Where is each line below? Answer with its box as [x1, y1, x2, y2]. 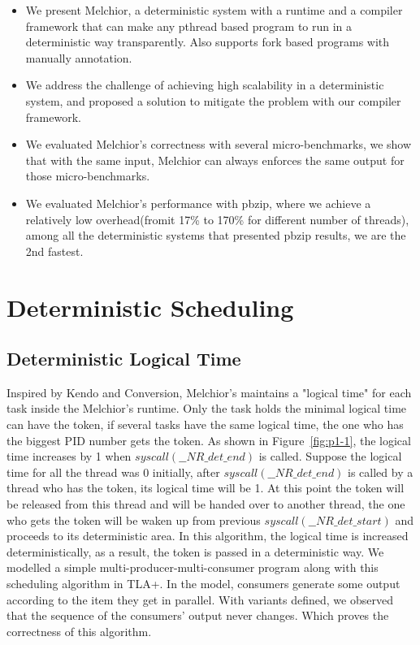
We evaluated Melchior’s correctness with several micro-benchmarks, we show [25, 136, 412, 153]
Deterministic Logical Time [6, 346, 241, 371]
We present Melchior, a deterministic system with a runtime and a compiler [25, 2, 403, 18]
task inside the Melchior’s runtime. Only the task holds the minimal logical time [6, 400, 407, 417]
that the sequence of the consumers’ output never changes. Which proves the [6, 607, 389, 624]
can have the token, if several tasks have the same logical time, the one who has [6, 416, 404, 433]
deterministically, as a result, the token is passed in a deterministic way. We [6, 543, 384, 560]
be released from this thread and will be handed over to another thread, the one [6, 496, 405, 513]
